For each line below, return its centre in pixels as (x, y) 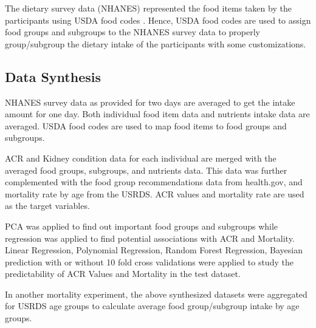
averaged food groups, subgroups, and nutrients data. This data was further (146, 170)
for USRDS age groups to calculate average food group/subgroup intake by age (152, 306)
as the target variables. (47, 206)
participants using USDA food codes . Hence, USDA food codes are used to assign (158, 20)
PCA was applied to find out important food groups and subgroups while (142, 226)
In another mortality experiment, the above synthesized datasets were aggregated (156, 294)
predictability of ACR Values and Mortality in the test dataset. (123, 274)
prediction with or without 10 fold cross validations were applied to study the (149, 261)
